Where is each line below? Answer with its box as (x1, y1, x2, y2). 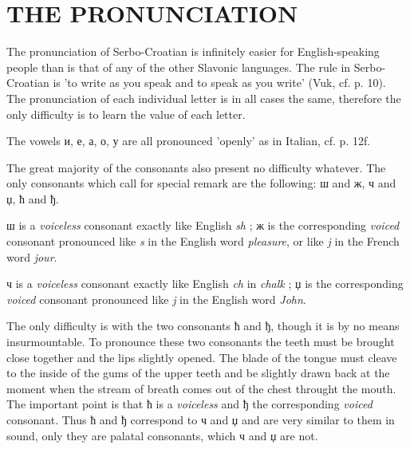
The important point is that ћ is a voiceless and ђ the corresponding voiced (6, 396, 373, 412)
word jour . (6, 248, 57, 265)
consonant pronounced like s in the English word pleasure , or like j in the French (6, 233, 400, 250)
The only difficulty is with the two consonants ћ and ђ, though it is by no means (6, 317, 400, 334)
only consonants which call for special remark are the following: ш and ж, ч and (6, 175, 396, 191)
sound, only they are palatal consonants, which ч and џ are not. (6, 427, 318, 443)
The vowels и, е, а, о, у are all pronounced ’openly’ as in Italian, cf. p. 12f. (6, 132, 371, 149)
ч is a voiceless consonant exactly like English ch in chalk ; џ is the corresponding (6, 275, 404, 292)
